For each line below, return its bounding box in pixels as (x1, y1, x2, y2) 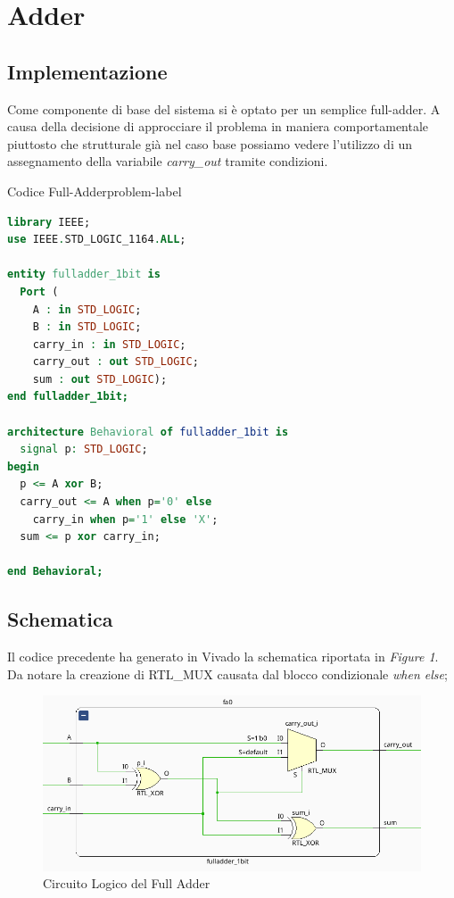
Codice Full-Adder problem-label (7, 181, 182, 200)
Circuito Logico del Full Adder (43, 874, 210, 893)
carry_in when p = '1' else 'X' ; (32, 512, 219, 526)
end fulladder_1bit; (7, 390, 129, 403)
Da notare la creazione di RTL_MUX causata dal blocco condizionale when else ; (7, 664, 448, 683)
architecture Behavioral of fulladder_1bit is (7, 425, 289, 438)
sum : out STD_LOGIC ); (32, 372, 168, 386)
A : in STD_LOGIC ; (32, 303, 142, 316)
